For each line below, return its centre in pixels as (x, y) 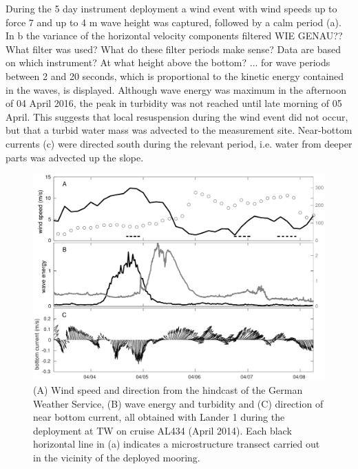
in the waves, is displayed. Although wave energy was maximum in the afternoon (176, 89)
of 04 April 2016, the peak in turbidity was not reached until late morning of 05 (174, 103)
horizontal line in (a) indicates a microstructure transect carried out (177, 444)
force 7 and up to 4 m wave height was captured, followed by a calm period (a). (173, 22)
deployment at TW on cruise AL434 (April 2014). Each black (162, 430)
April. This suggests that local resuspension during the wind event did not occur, (177, 116)
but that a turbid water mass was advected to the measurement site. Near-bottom (179, 130)
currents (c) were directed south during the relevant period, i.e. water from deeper (179, 143)
